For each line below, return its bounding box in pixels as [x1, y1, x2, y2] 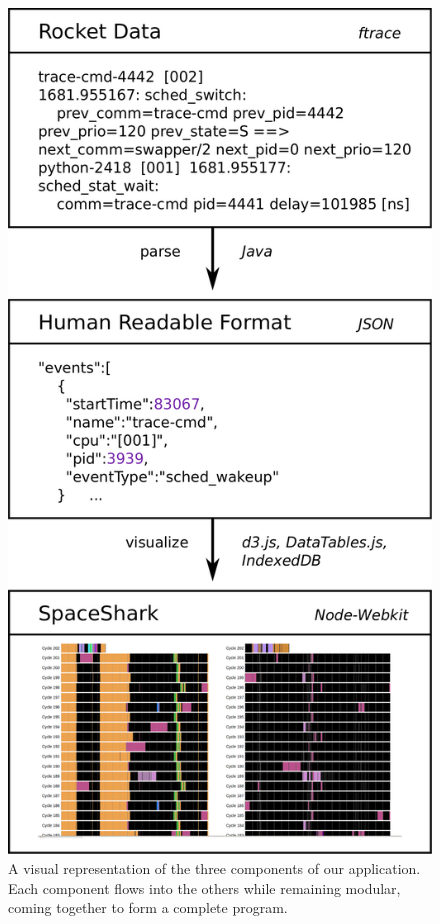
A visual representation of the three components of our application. [8, 857, 421, 878]
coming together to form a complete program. [8, 897, 288, 918]
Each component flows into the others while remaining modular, [8, 877, 401, 898]
